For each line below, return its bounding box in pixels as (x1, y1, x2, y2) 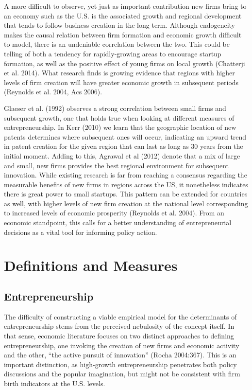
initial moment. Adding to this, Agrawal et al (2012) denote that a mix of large (4, 150, 240, 160)
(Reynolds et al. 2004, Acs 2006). (4, 87, 102, 97)
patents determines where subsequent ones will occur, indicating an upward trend (4, 131, 247, 142)
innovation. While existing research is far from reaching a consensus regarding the (4, 170, 247, 180)
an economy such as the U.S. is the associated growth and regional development (4, 10, 242, 20)
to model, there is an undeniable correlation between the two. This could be (4, 39, 230, 49)
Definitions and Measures (4, 255, 178, 275)
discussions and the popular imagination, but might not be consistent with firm (4, 369, 240, 379)
